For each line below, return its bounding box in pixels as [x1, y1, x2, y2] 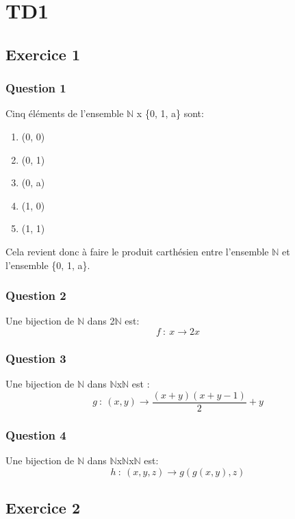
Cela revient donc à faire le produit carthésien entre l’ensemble [5, 244, 269, 258]
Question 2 [5, 287, 66, 304]
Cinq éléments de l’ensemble [5, 106, 124, 121]
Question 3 [5, 349, 66, 366]
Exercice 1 [5, 43, 80, 64]
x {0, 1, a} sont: [136, 106, 204, 121]
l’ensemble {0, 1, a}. [5, 257, 90, 272]
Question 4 [5, 426, 66, 443]
